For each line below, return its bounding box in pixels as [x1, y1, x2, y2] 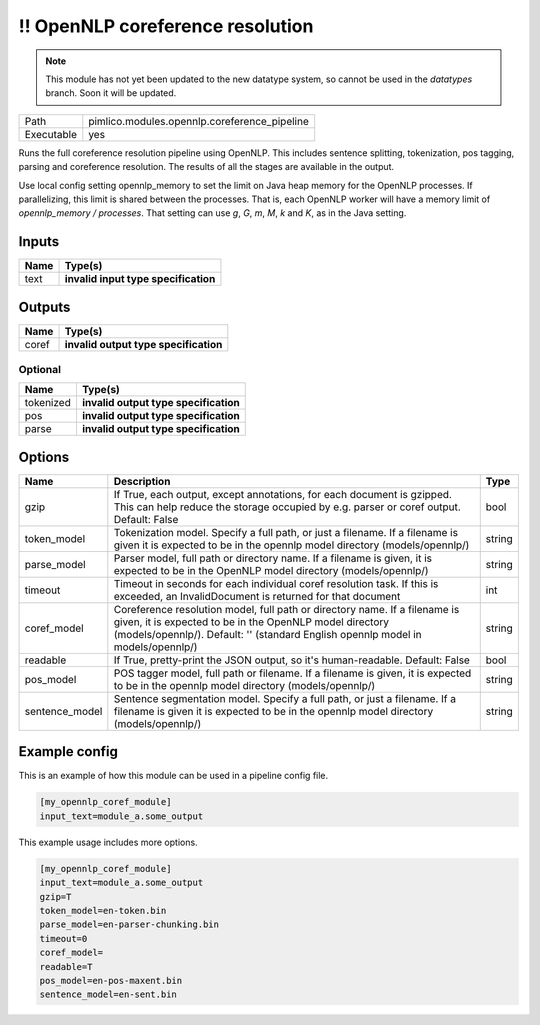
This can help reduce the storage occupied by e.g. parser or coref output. [113, 500, 462, 514]
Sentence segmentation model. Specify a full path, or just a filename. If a [113, 691, 457, 705]
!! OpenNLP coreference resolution [18, 15, 314, 37]
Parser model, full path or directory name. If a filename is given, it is [113, 551, 433, 565]
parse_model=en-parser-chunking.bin [39, 919, 220, 930]
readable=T [39, 961, 93, 972]
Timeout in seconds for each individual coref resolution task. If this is [113, 576, 439, 590]
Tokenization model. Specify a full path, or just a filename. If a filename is [113, 525, 459, 539]
